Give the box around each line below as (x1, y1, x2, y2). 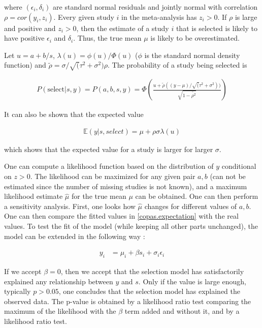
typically (4, 286, 31, 296)
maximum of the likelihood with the (4, 306, 116, 316)
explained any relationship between (4, 276, 113, 286)
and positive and (4, 22, 56, 33)
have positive (4, 33, 45, 43)
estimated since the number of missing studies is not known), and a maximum (4, 181, 247, 191)
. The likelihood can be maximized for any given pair (30, 170, 195, 181)
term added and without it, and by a (124, 306, 240, 316)
